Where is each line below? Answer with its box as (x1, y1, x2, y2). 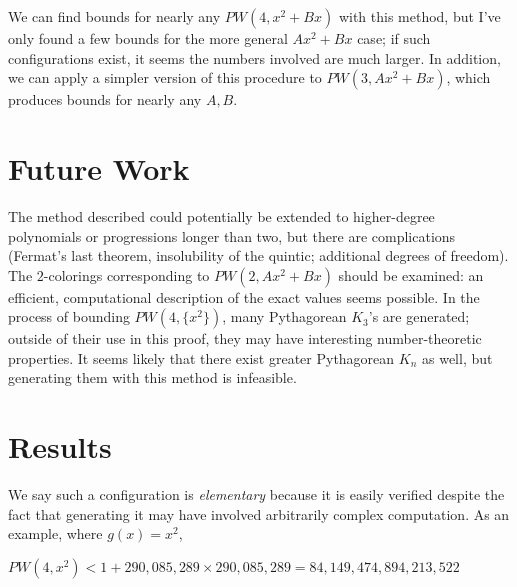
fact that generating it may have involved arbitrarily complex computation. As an (8, 503, 510, 524)
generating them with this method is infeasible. (8, 367, 297, 388)
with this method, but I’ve (338, 6, 501, 26)
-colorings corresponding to (43, 264, 210, 285)
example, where (8, 523, 103, 544)
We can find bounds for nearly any (8, 6, 221, 26)
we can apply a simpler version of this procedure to (8, 67, 322, 88)
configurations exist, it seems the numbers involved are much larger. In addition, (8, 47, 501, 68)
